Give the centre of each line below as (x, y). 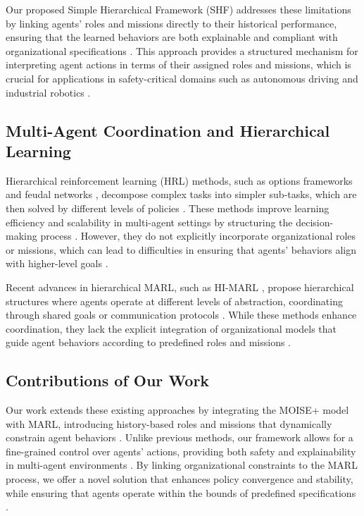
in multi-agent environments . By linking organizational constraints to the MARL (182, 465)
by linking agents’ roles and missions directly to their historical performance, (171, 23)
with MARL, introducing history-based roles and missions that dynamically (169, 423)
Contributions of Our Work (108, 380)
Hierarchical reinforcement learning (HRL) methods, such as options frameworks (179, 180)
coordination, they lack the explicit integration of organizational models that (171, 328)
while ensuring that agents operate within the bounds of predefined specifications (181, 492)
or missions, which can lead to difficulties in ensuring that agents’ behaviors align (181, 249)
